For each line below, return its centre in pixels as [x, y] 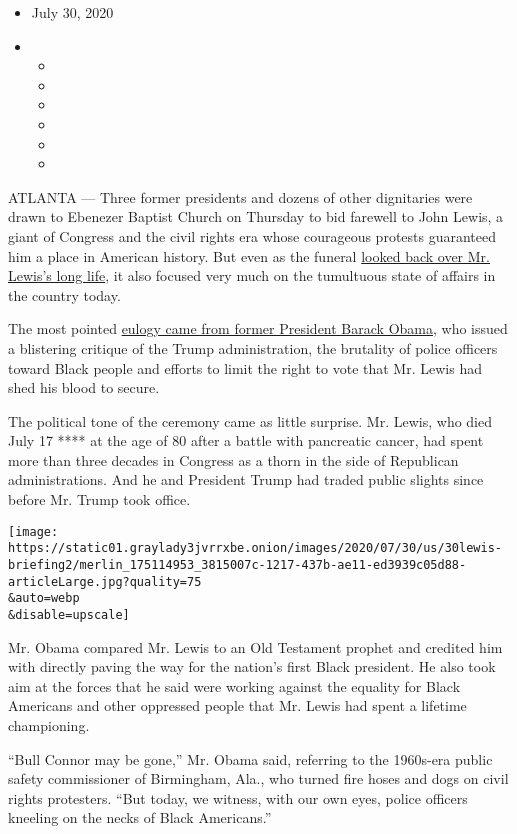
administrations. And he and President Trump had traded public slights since [246, 479]
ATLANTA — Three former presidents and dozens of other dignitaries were [240, 196]
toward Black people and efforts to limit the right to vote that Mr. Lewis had [245, 367]
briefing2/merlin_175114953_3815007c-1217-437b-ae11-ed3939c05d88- [237, 564]
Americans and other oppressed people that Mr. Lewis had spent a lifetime [237, 705]
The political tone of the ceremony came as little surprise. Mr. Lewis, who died [250, 420]
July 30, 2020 [72, 12]
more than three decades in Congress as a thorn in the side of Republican [233, 459]
